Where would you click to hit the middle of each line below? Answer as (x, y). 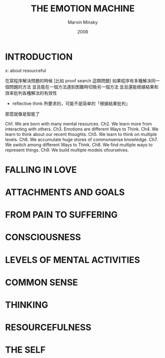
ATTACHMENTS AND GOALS (65, 192)
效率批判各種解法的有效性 (31, 93)
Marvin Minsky (83, 22)
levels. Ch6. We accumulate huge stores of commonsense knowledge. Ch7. (82, 139)
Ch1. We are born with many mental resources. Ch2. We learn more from (79, 124)
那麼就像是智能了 (22, 114)
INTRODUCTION (39, 57)
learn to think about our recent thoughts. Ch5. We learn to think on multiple (81, 134)
